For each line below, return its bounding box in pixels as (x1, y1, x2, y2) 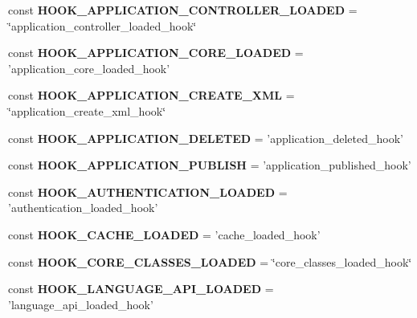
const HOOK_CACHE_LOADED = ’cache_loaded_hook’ (8, 226, 321, 243)
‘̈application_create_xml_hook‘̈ (8, 102, 166, 119)
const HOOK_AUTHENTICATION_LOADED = (8, 183, 288, 200)
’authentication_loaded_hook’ (8, 199, 158, 216)
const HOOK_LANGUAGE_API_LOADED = (8, 280, 274, 297)
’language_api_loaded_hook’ (8, 296, 153, 312)
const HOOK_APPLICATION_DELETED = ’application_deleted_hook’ (8, 129, 403, 146)
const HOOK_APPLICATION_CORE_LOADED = (8, 44, 304, 61)
